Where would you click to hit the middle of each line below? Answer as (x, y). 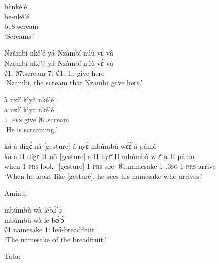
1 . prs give (20, 119)
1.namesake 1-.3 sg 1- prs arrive (169, 166)
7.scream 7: (36, 72)
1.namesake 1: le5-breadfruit (51, 229)
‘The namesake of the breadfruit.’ (55, 239)
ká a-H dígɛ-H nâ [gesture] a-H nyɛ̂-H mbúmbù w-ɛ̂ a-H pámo (99, 156)
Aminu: (16, 193)
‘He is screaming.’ (31, 129)
